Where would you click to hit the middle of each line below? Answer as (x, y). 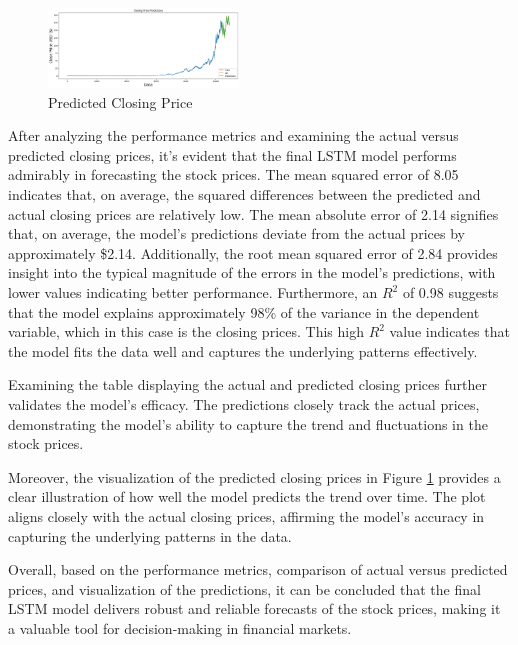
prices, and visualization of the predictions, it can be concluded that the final (244, 588)
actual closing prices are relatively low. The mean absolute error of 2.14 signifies (253, 213)
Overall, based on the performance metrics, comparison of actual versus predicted (258, 569)
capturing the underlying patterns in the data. (150, 535)
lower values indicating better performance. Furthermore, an (193, 292)
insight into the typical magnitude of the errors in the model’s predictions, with (252, 272)
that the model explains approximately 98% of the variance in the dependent (244, 311)
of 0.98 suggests (450, 292)
